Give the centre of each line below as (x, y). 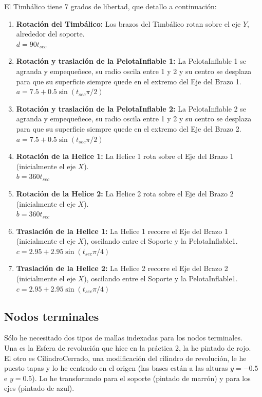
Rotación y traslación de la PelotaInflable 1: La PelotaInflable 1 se (131, 61)
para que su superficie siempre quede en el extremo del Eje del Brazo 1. (129, 81)
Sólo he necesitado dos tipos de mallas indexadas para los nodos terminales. (123, 338)
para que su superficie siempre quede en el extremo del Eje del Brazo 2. (129, 128)
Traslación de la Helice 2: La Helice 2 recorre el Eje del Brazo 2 (122, 268)
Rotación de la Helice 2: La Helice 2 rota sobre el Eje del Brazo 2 (125, 193)
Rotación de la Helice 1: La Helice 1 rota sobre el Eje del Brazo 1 (125, 156)
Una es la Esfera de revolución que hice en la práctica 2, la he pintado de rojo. (128, 348)
